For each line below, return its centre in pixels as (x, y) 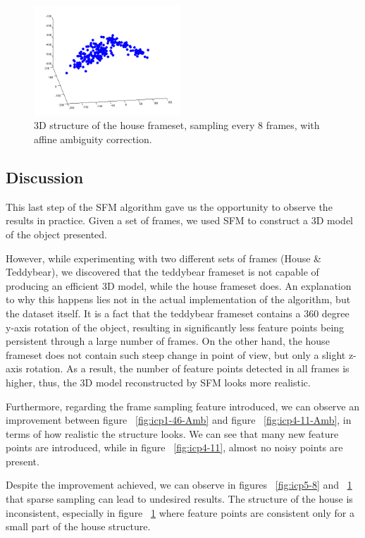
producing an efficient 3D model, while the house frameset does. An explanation (179, 285)
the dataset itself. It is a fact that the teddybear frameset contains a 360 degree (178, 313)
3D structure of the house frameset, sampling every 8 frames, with (177, 125)
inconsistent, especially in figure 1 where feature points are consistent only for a (180, 512)
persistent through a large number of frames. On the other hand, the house (168, 341)
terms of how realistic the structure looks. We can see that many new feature (172, 433)
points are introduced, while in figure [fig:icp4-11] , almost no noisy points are (174, 447)
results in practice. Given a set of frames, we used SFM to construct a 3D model (179, 220)
